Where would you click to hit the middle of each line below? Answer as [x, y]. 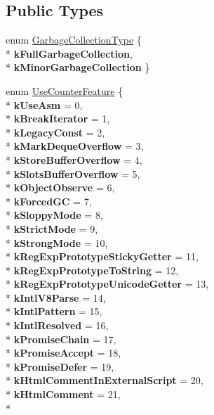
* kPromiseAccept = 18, [63, 353]
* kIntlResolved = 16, [57, 325]
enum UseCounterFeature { [65, 90]
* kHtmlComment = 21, [63, 394]
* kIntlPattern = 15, [54, 311]
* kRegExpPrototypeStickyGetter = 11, [102, 256]
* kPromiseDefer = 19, [60, 366]
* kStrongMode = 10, [57, 242]
